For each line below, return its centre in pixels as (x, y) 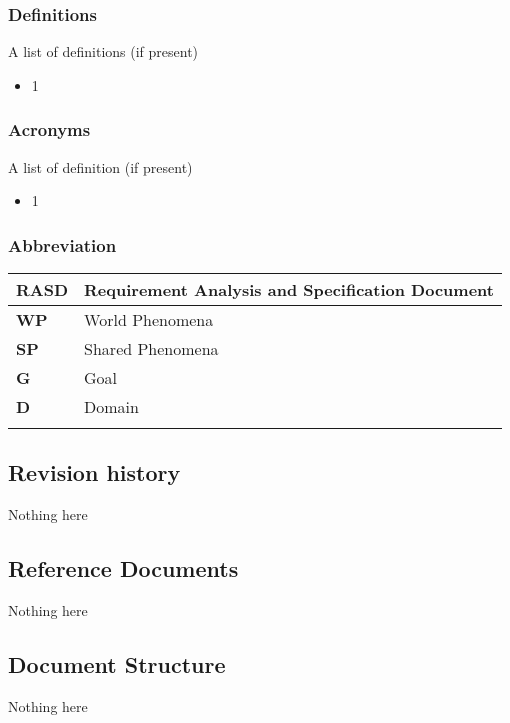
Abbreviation (62, 244)
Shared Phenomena (151, 349)
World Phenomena (149, 320)
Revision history (94, 472)
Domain (111, 407)
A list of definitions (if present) (103, 51)
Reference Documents (123, 568)
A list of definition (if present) (100, 166)
